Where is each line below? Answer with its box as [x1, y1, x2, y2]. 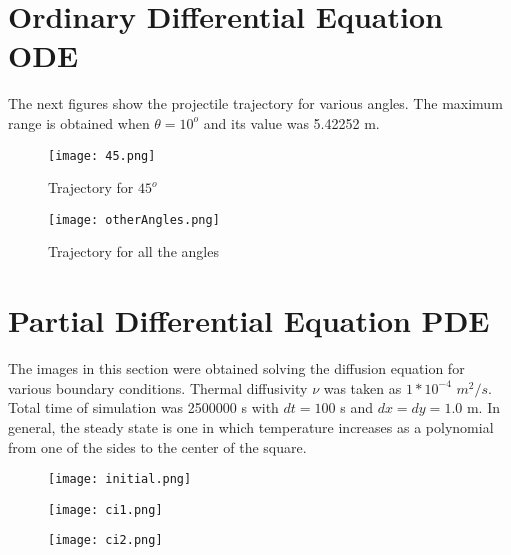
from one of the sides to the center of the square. [8, 436, 307, 457]
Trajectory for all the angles [48, 241, 219, 262]
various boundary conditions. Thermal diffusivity [8, 377, 308, 398]
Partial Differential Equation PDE [8, 300, 490, 341]
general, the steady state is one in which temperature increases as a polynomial [8, 416, 494, 437]
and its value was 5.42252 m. [203, 112, 380, 133]
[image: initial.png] [48, 472, 192, 487]
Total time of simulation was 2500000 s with [8, 397, 279, 418]
